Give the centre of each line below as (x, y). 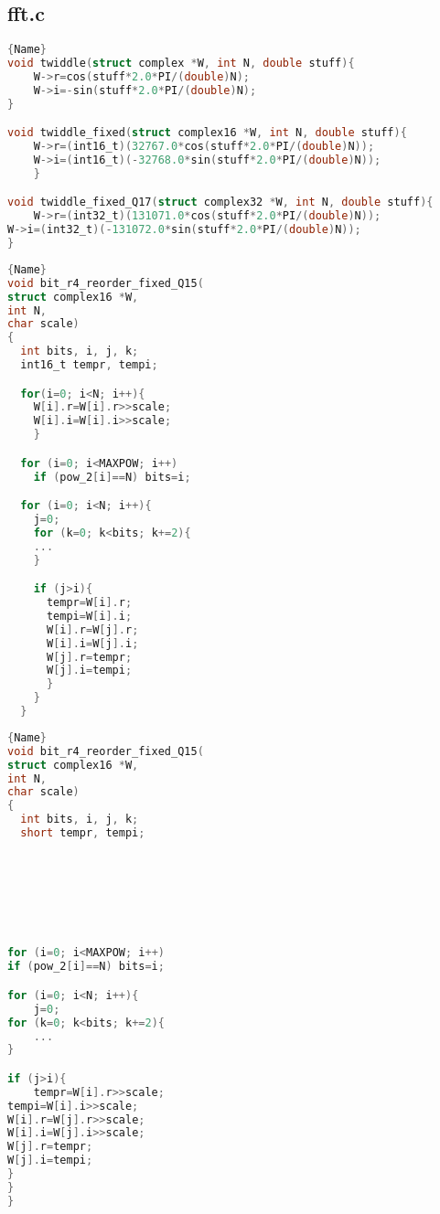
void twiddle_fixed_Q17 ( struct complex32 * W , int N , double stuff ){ (220, 202)
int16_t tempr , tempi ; (89, 365)
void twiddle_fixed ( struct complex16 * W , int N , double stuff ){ (207, 133)
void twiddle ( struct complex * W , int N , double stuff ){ (181, 64)
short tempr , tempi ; (83, 833)
